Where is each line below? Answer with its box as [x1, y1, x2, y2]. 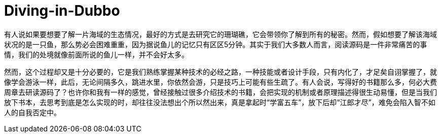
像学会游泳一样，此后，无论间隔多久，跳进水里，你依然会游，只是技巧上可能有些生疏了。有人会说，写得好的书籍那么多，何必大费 [4, 77, 437, 86]
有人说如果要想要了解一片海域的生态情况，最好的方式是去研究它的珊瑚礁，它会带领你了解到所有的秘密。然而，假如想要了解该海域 [4, 29, 437, 39]
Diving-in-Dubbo [4, 2, 120, 19]
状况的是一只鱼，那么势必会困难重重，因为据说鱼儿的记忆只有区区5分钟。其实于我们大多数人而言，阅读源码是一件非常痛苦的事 [4, 40, 427, 49]
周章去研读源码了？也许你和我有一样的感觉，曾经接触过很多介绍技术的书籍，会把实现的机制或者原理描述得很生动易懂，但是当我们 [4, 87, 437, 96]
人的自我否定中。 [4, 108, 61, 117]
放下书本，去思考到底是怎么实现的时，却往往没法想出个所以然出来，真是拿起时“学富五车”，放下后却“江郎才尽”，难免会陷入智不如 [4, 97, 435, 107]
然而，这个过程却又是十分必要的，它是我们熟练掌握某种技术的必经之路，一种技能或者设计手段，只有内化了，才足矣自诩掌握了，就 [4, 67, 437, 76]
